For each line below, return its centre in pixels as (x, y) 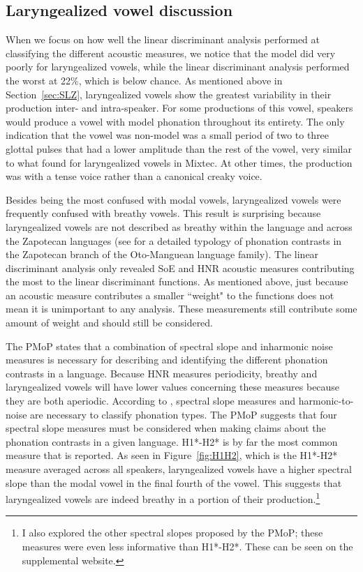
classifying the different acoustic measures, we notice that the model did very (171, 53)
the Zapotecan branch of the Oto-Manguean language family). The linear (162, 254)
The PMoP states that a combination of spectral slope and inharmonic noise (169, 346)
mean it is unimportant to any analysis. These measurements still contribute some (181, 309)
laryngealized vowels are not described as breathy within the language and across (179, 226)
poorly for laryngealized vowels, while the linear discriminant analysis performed (178, 67)
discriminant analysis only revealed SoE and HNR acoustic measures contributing (180, 268)
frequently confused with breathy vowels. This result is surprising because (163, 213)
